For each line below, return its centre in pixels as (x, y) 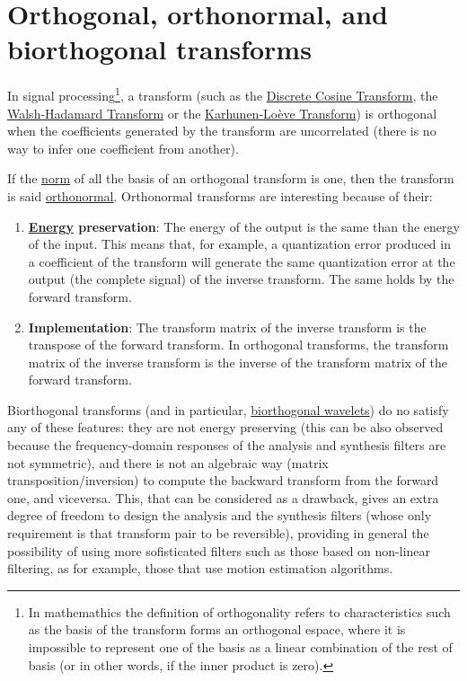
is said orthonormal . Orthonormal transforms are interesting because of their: (220, 195)
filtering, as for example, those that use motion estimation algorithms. (200, 568)
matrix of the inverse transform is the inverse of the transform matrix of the (238, 362)
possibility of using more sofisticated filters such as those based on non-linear (219, 550)
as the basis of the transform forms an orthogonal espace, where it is (217, 629)
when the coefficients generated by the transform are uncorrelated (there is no (222, 131)
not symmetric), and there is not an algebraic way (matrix (168, 462)
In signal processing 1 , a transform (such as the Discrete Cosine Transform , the (223, 94)
